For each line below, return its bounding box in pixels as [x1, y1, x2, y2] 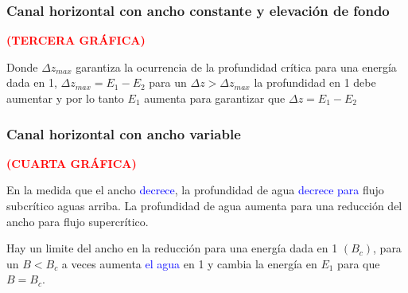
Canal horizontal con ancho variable [6, 123, 241, 143]
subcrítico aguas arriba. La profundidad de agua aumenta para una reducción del [6, 197, 402, 213]
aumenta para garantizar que [144, 90, 286, 106]
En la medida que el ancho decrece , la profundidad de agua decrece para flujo [6, 182, 384, 198]
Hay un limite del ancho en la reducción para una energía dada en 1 [6, 240, 338, 256]
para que [337, 255, 380, 272]
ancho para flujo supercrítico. [6, 213, 149, 229]
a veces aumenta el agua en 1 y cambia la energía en [61, 255, 317, 272]
